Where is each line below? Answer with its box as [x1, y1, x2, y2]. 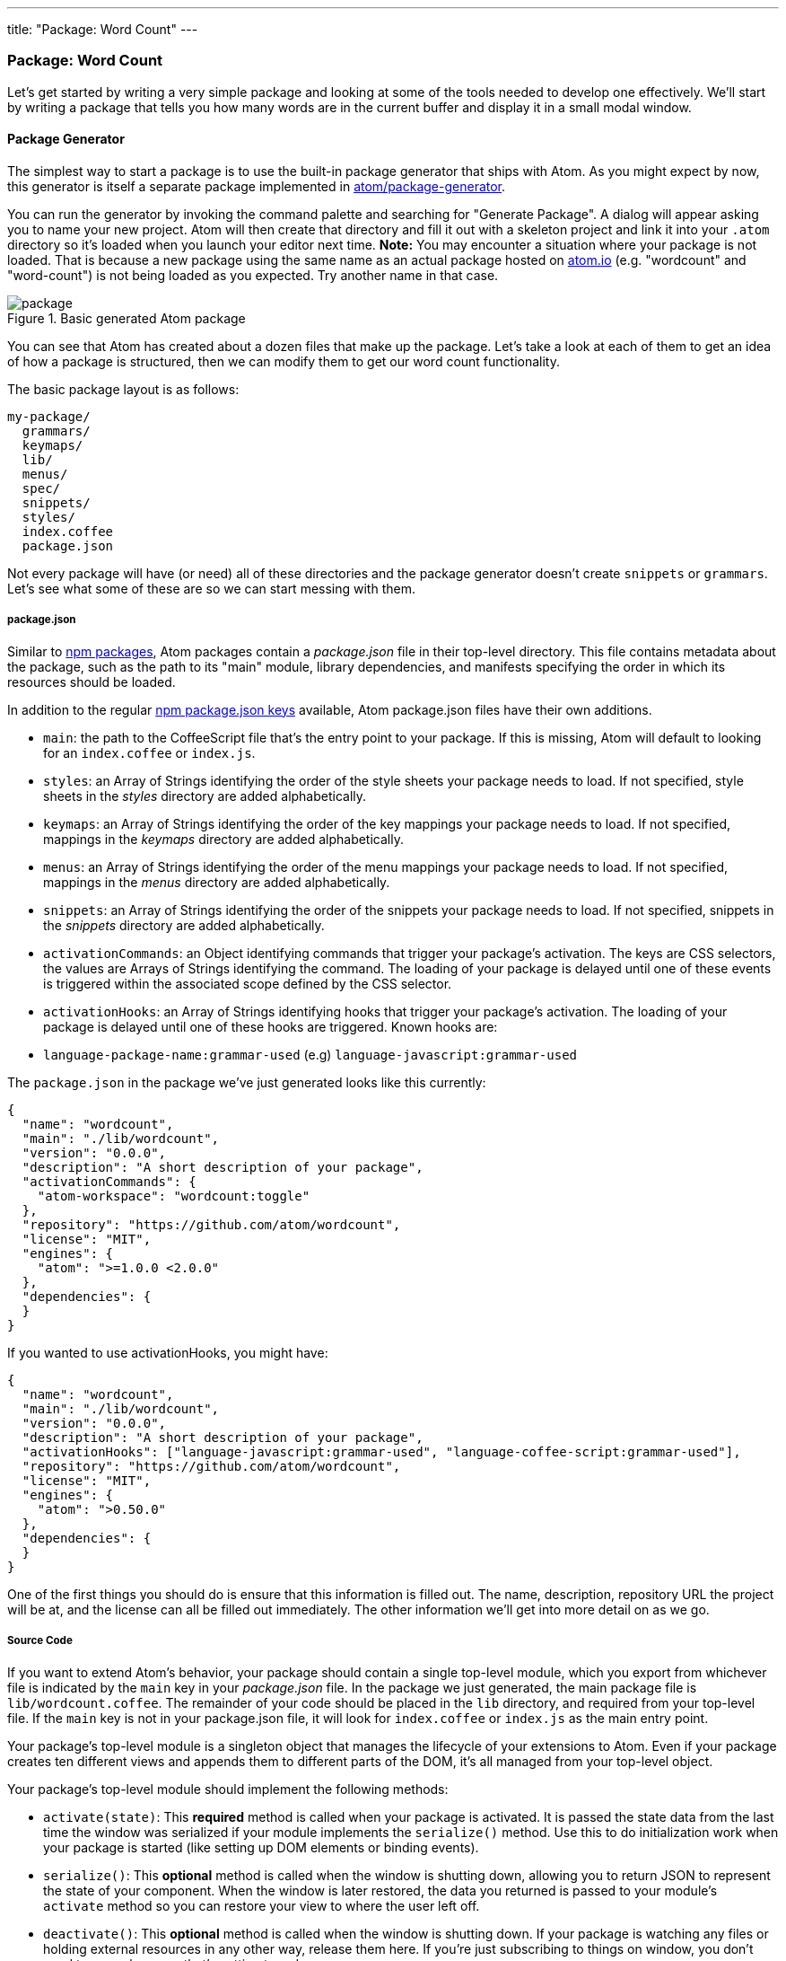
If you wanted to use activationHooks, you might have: [7, 1344, 328, 1360]
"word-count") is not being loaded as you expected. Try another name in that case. [7, 267, 499, 283]
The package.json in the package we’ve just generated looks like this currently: [7, 1074, 486, 1090]
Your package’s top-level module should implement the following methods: [7, 1781, 449, 1797]
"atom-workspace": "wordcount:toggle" [37, 1188, 310, 1203]
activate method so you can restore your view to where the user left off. [43, 1897, 480, 1913]
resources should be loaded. [7, 673, 176, 690]
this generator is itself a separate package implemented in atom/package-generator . [7, 178, 506, 194]
